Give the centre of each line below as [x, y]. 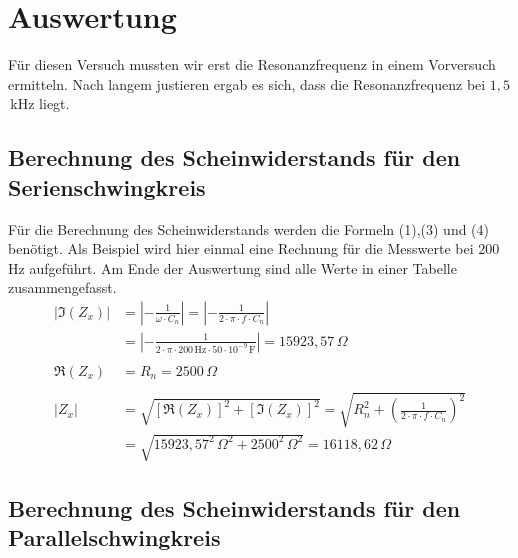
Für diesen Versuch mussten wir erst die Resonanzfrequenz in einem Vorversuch [252, 64]
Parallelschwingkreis [114, 536]
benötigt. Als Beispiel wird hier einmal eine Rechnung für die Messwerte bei [241, 248]
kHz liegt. [40, 103]
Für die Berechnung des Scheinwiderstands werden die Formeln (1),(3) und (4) [249, 228]
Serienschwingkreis [107, 186]
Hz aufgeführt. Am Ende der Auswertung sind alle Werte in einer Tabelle [232, 267]
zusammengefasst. [62, 287]
